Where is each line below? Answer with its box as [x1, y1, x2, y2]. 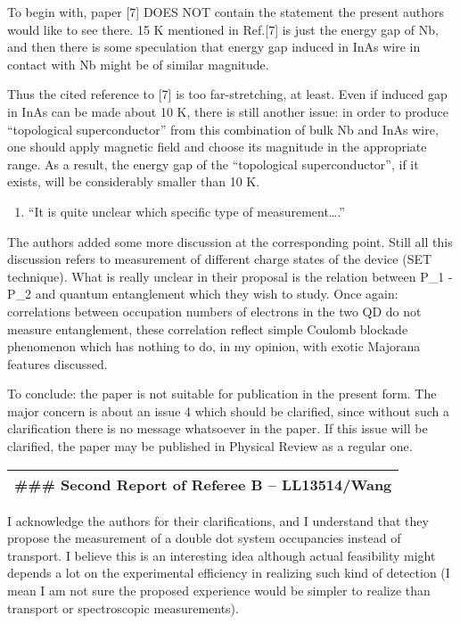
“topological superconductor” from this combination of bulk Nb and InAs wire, [7, 119, 439, 138]
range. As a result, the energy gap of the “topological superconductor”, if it [7, 154, 419, 173]
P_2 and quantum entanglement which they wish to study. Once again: [7, 284, 398, 303]
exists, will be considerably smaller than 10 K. [7, 172, 260, 191]
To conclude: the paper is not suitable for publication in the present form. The [7, 384, 437, 403]
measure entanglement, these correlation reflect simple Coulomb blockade [7, 319, 408, 338]
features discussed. [7, 354, 108, 373]
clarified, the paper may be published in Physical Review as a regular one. [7, 437, 413, 456]
